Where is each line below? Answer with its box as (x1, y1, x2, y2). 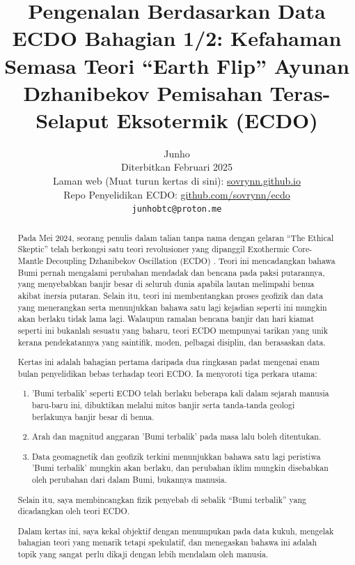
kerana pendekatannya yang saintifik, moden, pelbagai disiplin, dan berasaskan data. (17, 336, 326, 348)
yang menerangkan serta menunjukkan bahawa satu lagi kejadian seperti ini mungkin (17, 301, 327, 313)
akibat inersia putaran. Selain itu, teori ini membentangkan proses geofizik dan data (17, 289, 324, 301)
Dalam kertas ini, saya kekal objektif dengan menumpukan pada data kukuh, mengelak (17, 525, 334, 536)
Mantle (17, 255, 44, 267)
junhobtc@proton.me (132, 204, 222, 215)
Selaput (35, 105, 109, 134)
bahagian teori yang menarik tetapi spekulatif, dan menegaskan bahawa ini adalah (17, 536, 317, 548)
